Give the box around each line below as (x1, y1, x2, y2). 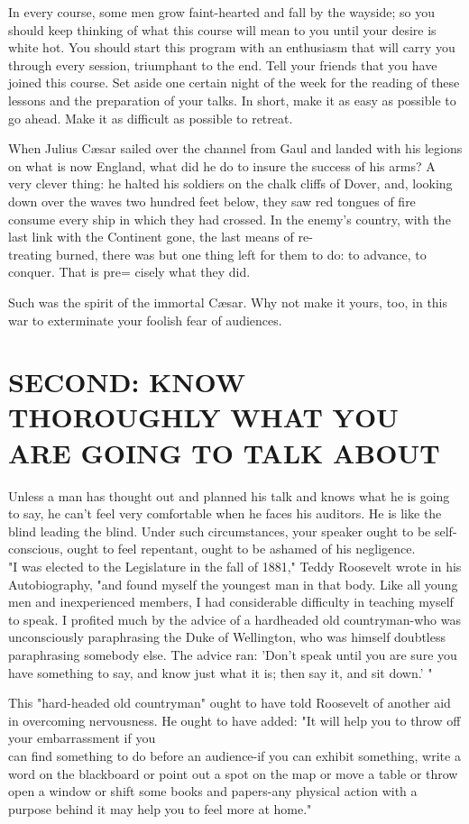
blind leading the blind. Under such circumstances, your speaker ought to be (8, 521, 431, 540)
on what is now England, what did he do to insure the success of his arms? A (8, 156, 436, 175)
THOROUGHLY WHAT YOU (8, 398, 399, 435)
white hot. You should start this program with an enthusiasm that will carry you (8, 38, 455, 57)
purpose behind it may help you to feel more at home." (8, 799, 312, 818)
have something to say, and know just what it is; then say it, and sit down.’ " (8, 663, 433, 682)
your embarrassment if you (8, 728, 156, 747)
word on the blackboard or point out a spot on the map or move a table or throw (8, 764, 458, 783)
